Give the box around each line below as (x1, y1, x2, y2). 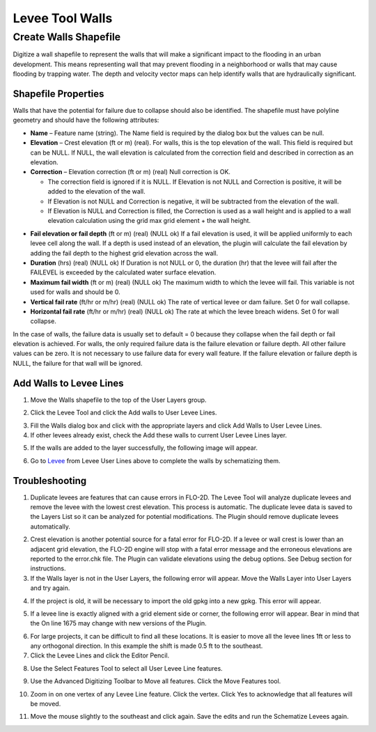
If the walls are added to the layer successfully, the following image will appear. (30, 444, 258, 452)
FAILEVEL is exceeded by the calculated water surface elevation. (30, 268, 217, 277)
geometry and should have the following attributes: (13, 116, 159, 125)
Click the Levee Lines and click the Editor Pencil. (30, 651, 170, 660)
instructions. (30, 564, 66, 573)
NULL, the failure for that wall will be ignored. (13, 359, 143, 367)
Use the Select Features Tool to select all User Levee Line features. (30, 664, 223, 672)
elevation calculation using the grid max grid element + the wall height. (47, 217, 251, 225)
